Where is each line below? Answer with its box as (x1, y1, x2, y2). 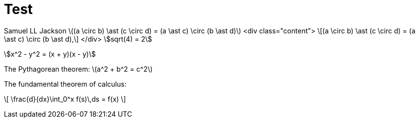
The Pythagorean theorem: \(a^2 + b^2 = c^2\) (4, 64, 153, 73)
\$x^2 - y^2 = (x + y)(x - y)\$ (4, 49, 96, 58)
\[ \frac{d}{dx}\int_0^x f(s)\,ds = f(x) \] (4, 94, 126, 103)
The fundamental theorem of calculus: (4, 79, 127, 88)
